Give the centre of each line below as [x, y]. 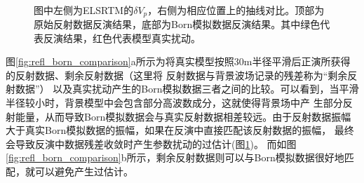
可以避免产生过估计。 [84, 171]
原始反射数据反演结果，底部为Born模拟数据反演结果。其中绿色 [177, 24]
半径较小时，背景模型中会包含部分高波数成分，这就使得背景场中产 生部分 [174, 103]
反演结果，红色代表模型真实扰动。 [122, 38]
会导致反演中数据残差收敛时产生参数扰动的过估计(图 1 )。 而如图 [151, 143]
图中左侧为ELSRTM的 [84, 9]
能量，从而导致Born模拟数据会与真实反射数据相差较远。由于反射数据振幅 [183, 116]
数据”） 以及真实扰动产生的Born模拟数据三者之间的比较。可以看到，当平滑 [187, 89]
